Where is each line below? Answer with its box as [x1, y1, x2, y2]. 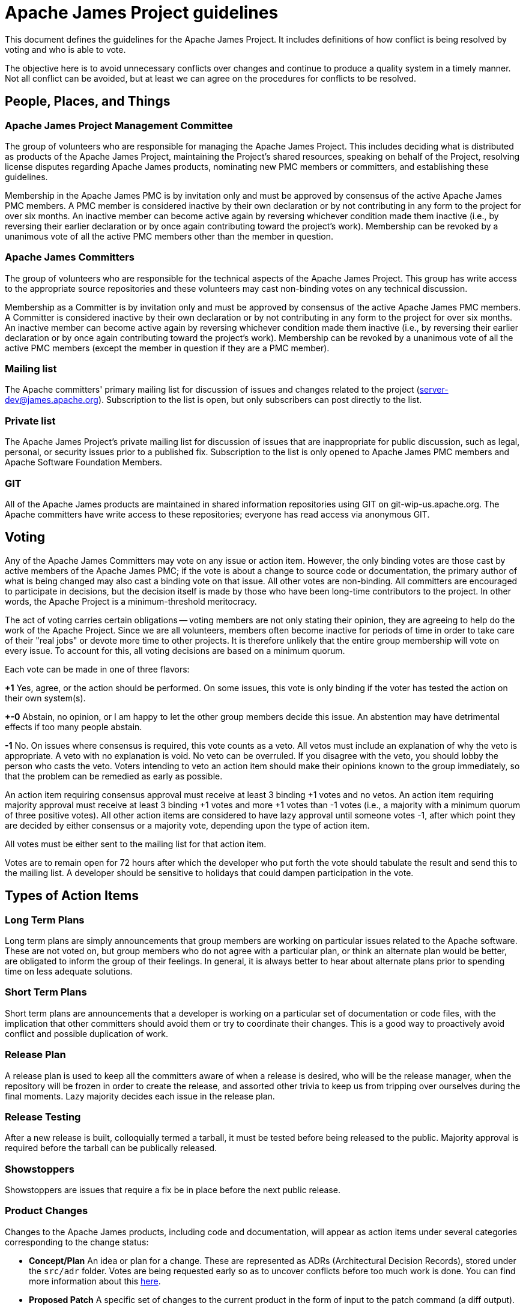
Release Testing [5, 1110, 81, 1123]
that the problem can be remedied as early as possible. [5, 770, 223, 781]
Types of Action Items [5, 888, 139, 904]
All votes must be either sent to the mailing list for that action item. [5, 838, 267, 849]
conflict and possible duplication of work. [5, 1028, 169, 1039]
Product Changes [5, 1205, 88, 1217]
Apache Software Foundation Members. [5, 457, 163, 468]
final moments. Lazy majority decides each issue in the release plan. [5, 1090, 275, 1101]
